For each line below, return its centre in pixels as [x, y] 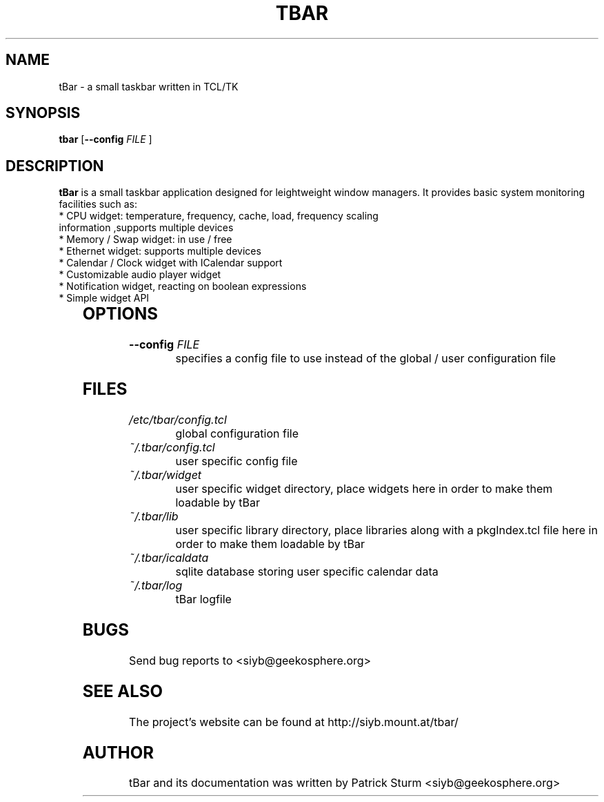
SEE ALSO [123, 691]
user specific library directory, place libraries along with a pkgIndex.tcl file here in [386, 530]
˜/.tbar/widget [165, 475]
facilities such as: [98, 204]
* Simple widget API [104, 298]
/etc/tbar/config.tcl [178, 420]
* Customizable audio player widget [140, 275]
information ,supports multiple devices [146, 228]
